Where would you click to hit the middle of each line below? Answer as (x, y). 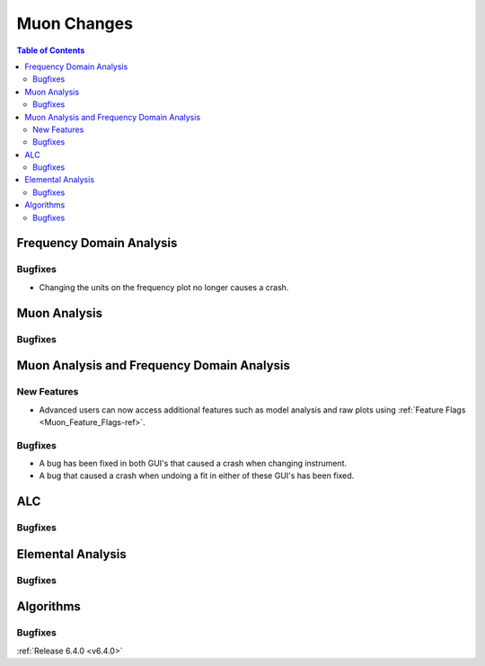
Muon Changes (75, 23)
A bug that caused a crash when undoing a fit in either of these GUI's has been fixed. (197, 475)
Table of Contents (51, 50)
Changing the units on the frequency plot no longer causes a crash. (164, 287)
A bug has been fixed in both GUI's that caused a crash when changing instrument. (193, 464)
